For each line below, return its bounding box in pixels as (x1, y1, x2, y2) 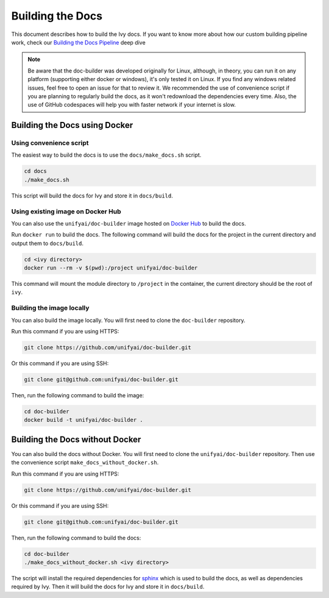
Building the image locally (11, 304, 90, 312)
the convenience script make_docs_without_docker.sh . (11, 459, 159, 466)
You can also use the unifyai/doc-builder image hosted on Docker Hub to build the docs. (11, 219, 246, 227)
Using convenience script (11, 139, 89, 148)
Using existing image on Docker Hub (11, 207, 121, 216)
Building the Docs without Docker (11, 434, 141, 444)
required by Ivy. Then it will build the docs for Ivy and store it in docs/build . (11, 583, 205, 591)
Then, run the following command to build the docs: (11, 534, 141, 541)
